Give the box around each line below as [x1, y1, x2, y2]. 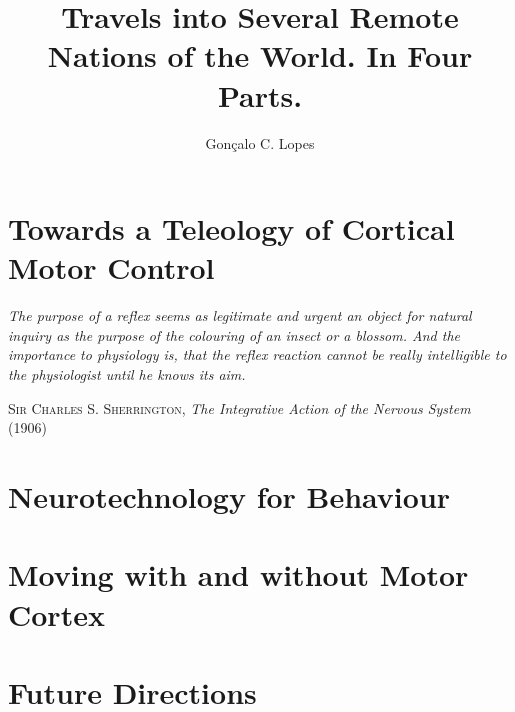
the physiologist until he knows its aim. [8, 364, 246, 384]
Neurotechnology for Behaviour [8, 475, 451, 516]
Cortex [8, 593, 105, 634]
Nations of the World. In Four [47, 35, 473, 76]
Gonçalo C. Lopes [205, 132, 315, 153]
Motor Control [8, 247, 215, 288]
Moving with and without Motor [8, 554, 469, 595]
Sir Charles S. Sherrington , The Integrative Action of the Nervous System [8, 397, 471, 418]
